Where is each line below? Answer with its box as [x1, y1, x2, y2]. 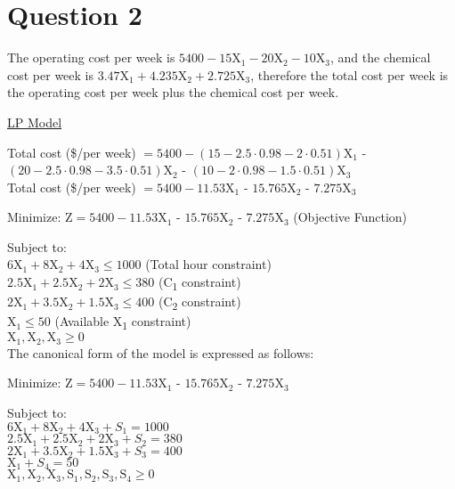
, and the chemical [330, 48, 431, 67]
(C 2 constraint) [158, 292, 241, 313]
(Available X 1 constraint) [54, 312, 191, 333]
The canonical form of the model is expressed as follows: [7, 343, 314, 362]
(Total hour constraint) [145, 255, 272, 273]
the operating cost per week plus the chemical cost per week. [7, 83, 339, 102]
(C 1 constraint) [158, 273, 241, 293]
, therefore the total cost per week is [250, 65, 449, 84]
